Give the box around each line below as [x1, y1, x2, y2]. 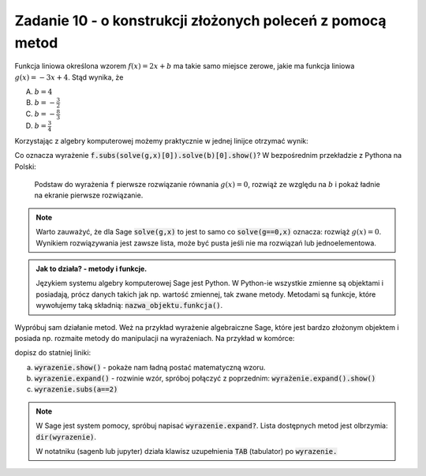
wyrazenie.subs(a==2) [34, 385, 118, 394]
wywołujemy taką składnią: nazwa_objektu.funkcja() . [35, 301, 223, 310]
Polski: [14, 162, 37, 171]
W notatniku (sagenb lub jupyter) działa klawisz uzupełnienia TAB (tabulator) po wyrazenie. [35, 447, 338, 456]
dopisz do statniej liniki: [14, 348, 92, 358]
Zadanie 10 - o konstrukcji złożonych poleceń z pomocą [14, 12, 387, 29]
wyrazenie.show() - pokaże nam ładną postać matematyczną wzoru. [34, 362, 266, 372]
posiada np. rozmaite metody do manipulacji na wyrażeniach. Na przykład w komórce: [14, 333, 295, 343]
